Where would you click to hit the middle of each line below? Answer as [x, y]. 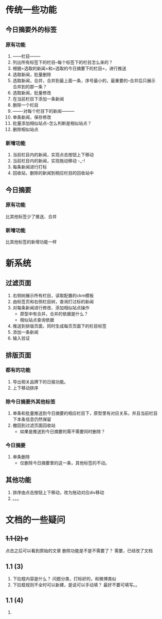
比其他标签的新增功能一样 [31, 242]
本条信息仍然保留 [34, 419]
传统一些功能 [31, 10]
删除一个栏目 [25, 105]
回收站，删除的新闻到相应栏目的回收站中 [53, 173]
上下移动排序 [25, 388]
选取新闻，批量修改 [32, 93]
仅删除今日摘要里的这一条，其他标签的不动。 [65, 463]
